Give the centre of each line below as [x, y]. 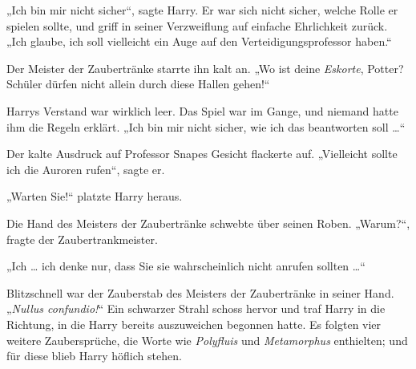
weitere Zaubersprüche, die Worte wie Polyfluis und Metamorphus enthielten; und [207, 340]
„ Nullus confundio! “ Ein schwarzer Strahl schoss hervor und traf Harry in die [196, 308]
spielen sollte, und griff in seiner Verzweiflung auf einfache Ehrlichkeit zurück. [197, 25]
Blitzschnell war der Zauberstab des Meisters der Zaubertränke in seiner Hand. [200, 292]
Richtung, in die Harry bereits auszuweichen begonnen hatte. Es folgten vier [194, 324]
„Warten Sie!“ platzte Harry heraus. [95, 196]
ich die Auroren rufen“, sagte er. [86, 169]
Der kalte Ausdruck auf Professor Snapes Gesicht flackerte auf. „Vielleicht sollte [202, 154]
